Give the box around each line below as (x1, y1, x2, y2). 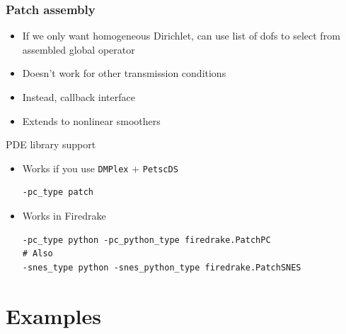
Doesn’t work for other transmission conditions (22, 66, 226, 80)
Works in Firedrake (22, 208, 106, 223)
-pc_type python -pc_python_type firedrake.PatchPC (22, 234, 271, 245)
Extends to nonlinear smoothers (22, 113, 161, 128)
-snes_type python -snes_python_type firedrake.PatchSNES (22, 262, 301, 273)
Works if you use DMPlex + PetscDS (22, 160, 178, 175)
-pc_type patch (22, 187, 94, 198)
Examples (6, 301, 101, 330)
